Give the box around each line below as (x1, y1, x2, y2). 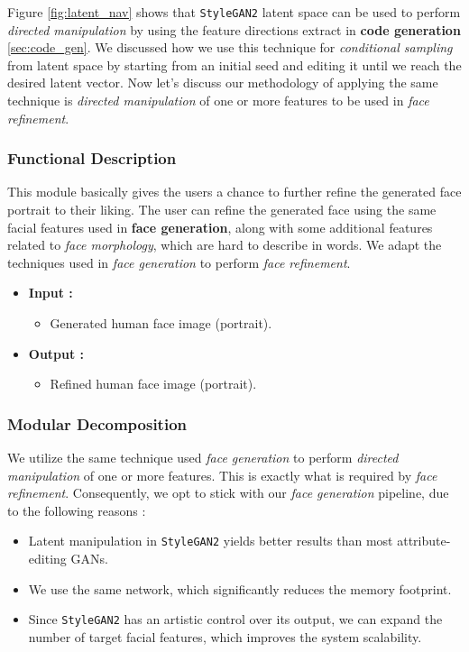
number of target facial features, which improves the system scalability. (28, 627, 422, 646)
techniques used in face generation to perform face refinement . (7, 253, 351, 271)
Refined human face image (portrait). (50, 374, 257, 393)
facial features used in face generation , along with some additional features (7, 217, 433, 236)
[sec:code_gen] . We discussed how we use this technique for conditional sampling (7, 38, 453, 57)
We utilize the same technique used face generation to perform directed (7, 448, 399, 466)
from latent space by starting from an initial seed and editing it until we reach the (7, 55, 462, 74)
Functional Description (7, 147, 177, 170)
